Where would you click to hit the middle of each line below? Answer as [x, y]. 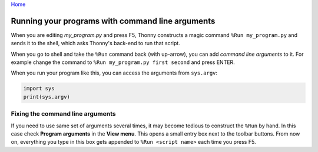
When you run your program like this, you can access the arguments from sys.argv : [114, 73]
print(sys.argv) [47, 97]
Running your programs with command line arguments [113, 21]
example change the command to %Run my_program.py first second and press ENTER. [123, 62]
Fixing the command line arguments [63, 114]
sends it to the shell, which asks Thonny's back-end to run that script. [96, 43]
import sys [39, 89]
